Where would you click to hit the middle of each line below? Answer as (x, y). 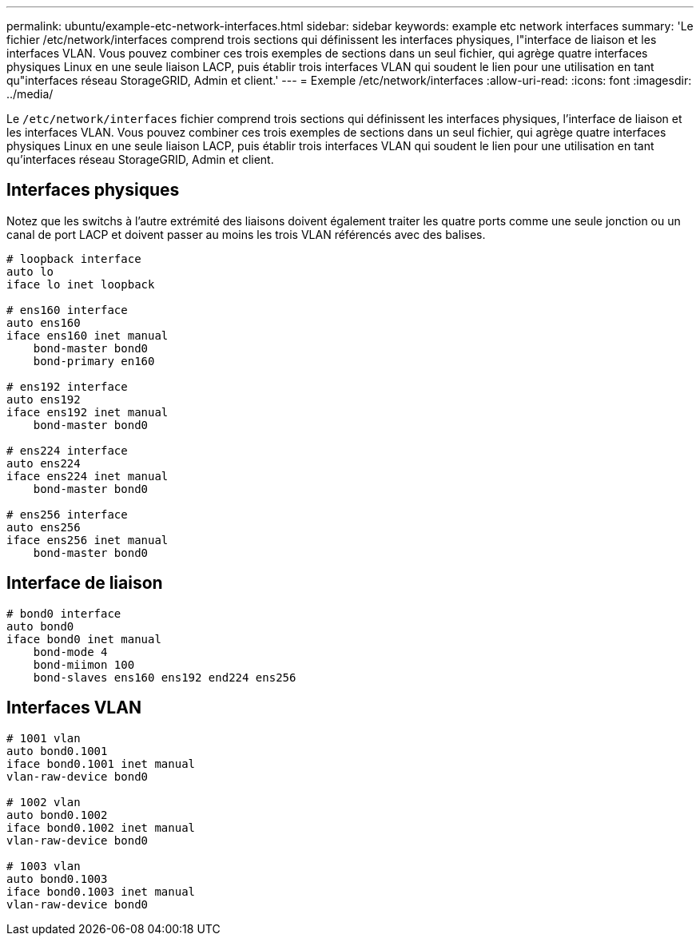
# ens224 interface (67, 450)
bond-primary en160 (94, 361)
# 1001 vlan (44, 738)
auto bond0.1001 (57, 751)
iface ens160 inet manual (87, 335)
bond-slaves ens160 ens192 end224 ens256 (165, 677)
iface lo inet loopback (81, 284)
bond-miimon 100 (84, 664)
